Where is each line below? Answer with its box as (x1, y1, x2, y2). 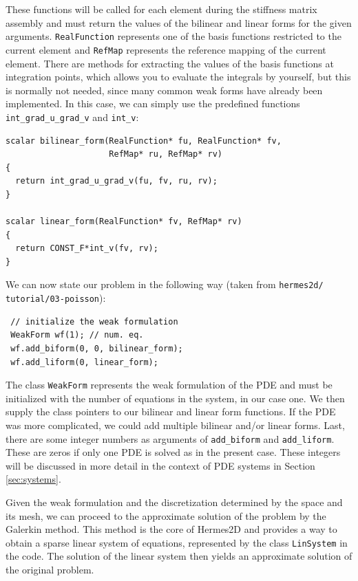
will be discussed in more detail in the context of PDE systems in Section (6, 458, 315, 472)
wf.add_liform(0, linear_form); (10, 357, 158, 367)
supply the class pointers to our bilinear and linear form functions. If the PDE (6, 404, 336, 419)
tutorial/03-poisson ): (6, 291, 106, 305)
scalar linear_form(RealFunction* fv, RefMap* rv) (6, 217, 242, 227)
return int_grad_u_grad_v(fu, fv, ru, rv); (15, 176, 218, 186)
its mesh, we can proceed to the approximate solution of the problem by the (6, 508, 326, 523)
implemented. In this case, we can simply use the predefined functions (6, 96, 300, 111)
